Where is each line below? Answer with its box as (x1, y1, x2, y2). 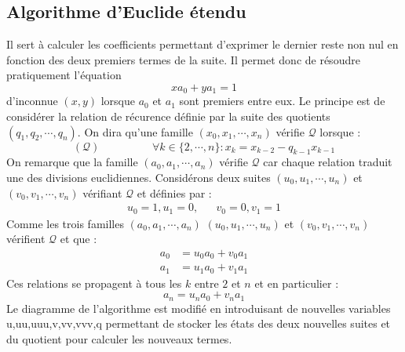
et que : (60, 230, 97, 247)
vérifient (6, 230, 46, 247)
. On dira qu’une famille (77, 123, 193, 140)
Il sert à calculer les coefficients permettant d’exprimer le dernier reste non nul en (6, 36, 399, 53)
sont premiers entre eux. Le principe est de (179, 93, 385, 109)
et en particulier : (254, 274, 339, 291)
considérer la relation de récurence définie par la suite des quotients (6, 108, 330, 125)
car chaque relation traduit (263, 154, 392, 170)
